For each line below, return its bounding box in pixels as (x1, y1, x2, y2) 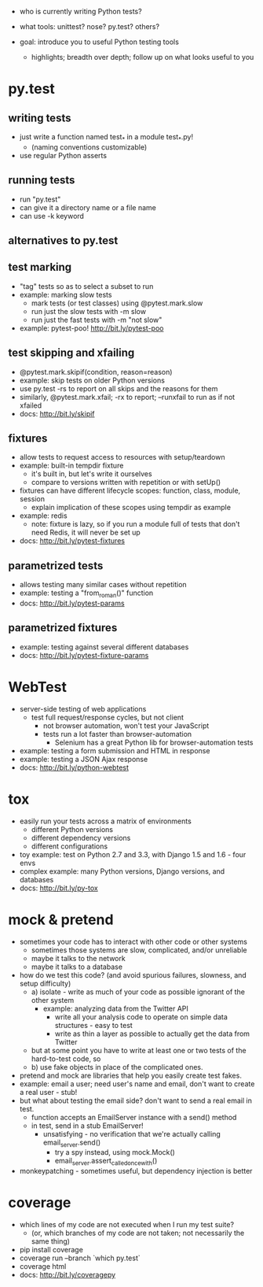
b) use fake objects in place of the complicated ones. (31, 1062, 203, 1071)
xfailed (19, 401, 42, 410)
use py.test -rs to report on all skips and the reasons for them (19, 383, 218, 393)
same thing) (31, 1237, 71, 1246)
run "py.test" (19, 194, 61, 204)
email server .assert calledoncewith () (54, 1156, 158, 1167)
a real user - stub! (19, 1087, 78, 1097)
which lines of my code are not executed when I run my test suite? (19, 1220, 234, 1230)
